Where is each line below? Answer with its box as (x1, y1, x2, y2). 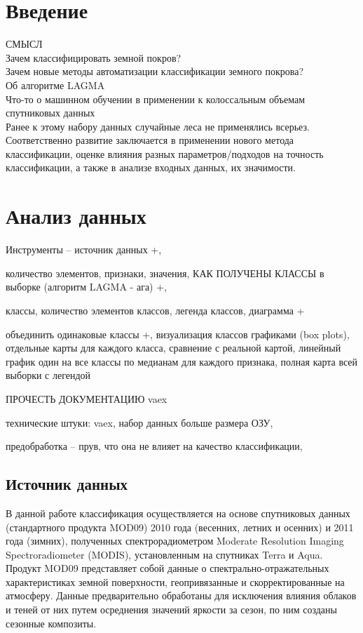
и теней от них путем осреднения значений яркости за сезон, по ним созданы (6, 602, 337, 617)
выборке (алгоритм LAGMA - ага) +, (6, 279, 167, 294)
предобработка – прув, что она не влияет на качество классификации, (6, 439, 303, 453)
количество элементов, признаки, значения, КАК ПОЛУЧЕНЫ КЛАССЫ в (6, 265, 324, 280)
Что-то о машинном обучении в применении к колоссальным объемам (6, 91, 306, 106)
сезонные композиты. (6, 615, 97, 630)
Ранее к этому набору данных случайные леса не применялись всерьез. (6, 119, 310, 133)
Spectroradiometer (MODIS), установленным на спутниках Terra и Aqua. (6, 547, 323, 561)
